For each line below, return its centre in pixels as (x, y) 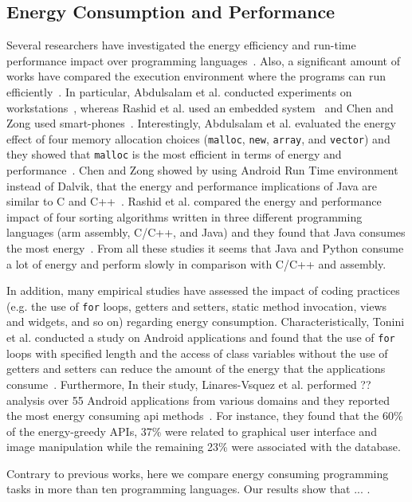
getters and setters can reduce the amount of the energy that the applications (196, 369)
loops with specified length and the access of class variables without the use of (197, 353)
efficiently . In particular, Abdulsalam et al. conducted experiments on (179, 91)
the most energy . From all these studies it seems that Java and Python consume (205, 248)
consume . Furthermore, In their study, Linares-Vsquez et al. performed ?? (189, 384)
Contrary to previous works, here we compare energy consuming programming (198, 473)
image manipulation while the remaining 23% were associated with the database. (204, 447)
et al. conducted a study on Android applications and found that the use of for (201, 337)
